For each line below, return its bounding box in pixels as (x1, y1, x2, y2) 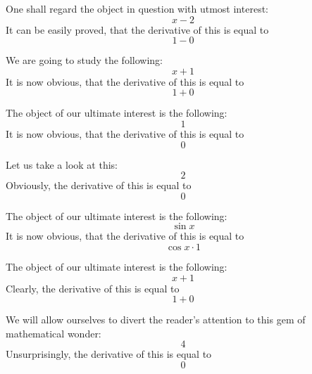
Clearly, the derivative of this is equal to (6, 280, 180, 295)
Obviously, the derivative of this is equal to (6, 178, 192, 193)
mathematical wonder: (6, 325, 101, 340)
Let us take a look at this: (6, 157, 118, 172)
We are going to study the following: (6, 53, 163, 67)
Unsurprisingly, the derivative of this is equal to (6, 347, 212, 361)
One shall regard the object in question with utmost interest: (6, 1, 268, 15)
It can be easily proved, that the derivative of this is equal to (6, 22, 269, 37)
